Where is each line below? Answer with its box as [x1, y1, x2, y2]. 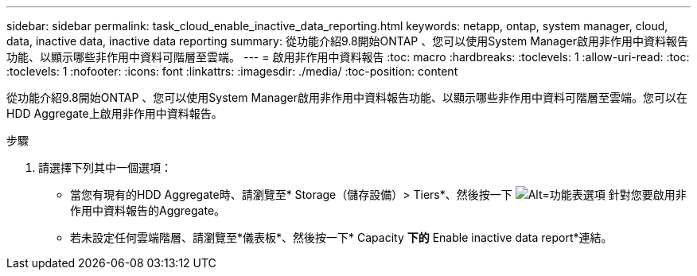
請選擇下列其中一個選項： [38, 161, 172, 174]
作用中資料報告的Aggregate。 [70, 204, 226, 217]
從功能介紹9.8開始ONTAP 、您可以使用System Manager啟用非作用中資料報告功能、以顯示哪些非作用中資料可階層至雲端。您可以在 [6, 91, 688, 104]
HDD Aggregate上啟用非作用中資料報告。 [6, 107, 223, 120]
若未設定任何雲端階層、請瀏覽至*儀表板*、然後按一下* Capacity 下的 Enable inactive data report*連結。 [70, 231, 613, 244]
